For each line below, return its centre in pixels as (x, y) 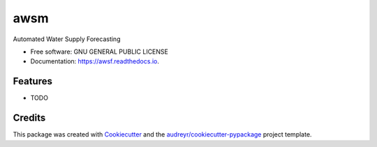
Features (32, 81)
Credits (29, 118)
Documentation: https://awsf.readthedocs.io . (95, 61)
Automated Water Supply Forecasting (67, 39)
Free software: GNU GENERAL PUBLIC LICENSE (99, 52)
